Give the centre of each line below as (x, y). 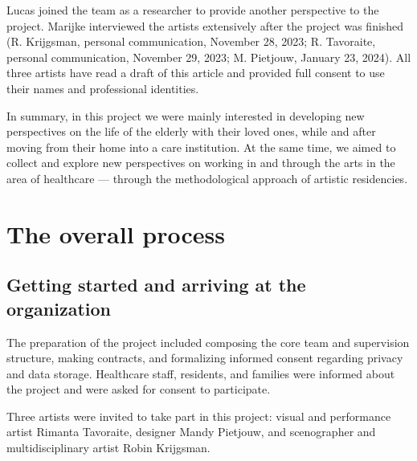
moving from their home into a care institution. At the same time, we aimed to (201, 147)
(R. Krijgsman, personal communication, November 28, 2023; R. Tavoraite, (191, 41)
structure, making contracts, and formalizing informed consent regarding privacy (205, 358)
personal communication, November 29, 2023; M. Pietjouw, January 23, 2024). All (209, 57)
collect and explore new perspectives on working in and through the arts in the (201, 163)
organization (59, 308)
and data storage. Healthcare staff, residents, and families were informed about (201, 373)
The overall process (116, 233)
